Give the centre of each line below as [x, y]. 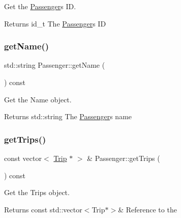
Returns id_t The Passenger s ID [55, 23]
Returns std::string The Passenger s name [68, 116]
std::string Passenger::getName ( [55, 65]
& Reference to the [147, 209]
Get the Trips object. [37, 192]
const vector [23, 158]
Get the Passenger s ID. [40, 6]
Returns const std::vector [43, 209]
